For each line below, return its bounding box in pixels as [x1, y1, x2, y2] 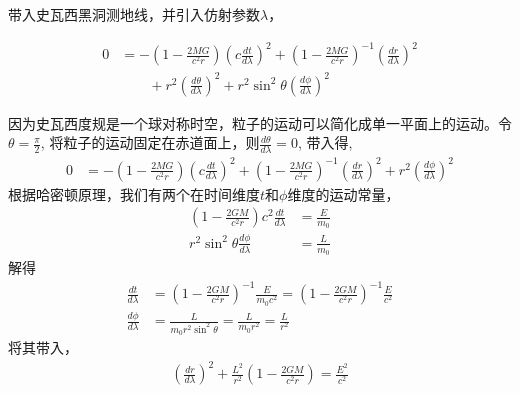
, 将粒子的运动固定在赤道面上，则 [40, 132, 260, 153]
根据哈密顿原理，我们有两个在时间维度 [8, 183, 260, 204]
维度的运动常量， [287, 183, 400, 204]
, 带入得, [297, 132, 353, 153]
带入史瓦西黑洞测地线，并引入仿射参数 [8, 4, 260, 24]
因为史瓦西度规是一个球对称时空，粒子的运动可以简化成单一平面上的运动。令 [8, 112, 512, 133]
